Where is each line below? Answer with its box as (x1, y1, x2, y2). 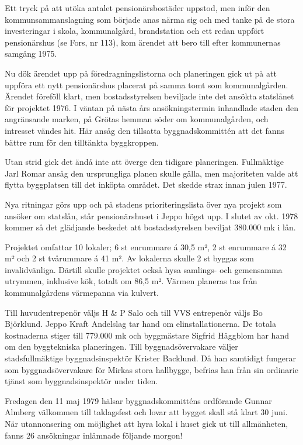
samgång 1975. (5, 47, 57, 60)
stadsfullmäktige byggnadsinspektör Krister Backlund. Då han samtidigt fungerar (5, 352, 296, 364)
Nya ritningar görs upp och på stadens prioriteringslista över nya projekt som (5, 198, 282, 210)
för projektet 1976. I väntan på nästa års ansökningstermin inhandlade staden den (5, 101, 299, 113)
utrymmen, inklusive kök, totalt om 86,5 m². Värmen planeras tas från (5, 275, 257, 287)
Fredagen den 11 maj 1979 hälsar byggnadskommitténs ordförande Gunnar (5, 394, 272, 406)
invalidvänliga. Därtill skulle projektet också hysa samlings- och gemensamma (5, 263, 283, 275)
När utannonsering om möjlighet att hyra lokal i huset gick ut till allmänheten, (5, 418, 288, 429)
